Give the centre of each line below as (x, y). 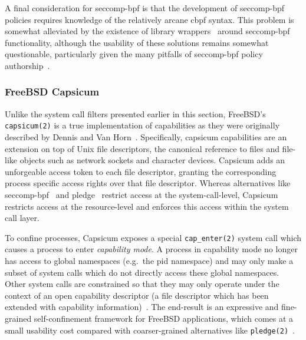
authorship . (27, 65)
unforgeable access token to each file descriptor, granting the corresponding (141, 171)
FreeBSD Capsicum (52, 92)
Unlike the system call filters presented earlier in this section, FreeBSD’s (135, 113)
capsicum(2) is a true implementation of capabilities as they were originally (142, 125)
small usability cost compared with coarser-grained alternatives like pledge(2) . (150, 330)
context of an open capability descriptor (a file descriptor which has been (137, 295)
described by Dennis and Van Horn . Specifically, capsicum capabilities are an (146, 137)
